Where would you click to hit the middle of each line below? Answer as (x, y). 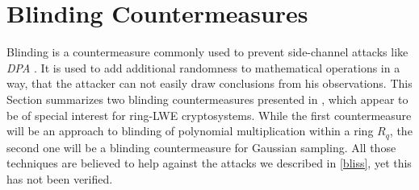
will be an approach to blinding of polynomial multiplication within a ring (190, 131)
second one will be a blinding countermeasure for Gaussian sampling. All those (201, 147)
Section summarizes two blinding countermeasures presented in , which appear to (207, 99)
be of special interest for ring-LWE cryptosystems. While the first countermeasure (209, 115)
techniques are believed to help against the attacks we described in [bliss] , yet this (209, 163)
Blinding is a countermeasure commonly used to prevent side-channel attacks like (207, 52)
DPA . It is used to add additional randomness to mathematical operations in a (203, 67)
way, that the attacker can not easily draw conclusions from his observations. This (209, 83)
